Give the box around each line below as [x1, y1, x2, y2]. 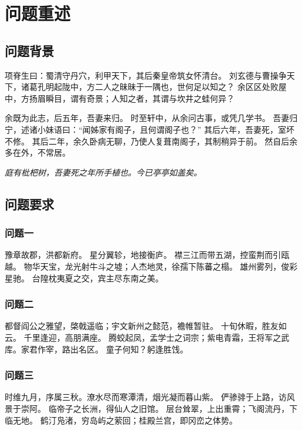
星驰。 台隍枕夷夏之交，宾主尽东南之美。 [5, 271, 164, 284]
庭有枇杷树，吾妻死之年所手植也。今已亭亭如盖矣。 [5, 166, 202, 178]
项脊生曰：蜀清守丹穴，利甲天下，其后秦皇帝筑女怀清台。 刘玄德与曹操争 [5, 69, 287, 81]
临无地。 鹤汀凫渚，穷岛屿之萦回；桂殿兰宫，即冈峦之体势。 [5, 414, 237, 426]
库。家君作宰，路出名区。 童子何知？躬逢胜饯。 [5, 342, 188, 355]
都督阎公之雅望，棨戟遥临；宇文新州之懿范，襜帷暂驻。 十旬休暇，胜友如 [5, 320, 287, 332]
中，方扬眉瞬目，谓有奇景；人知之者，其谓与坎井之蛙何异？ [5, 92, 235, 104]
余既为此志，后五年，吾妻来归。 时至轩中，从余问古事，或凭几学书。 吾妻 [5, 112, 290, 124]
